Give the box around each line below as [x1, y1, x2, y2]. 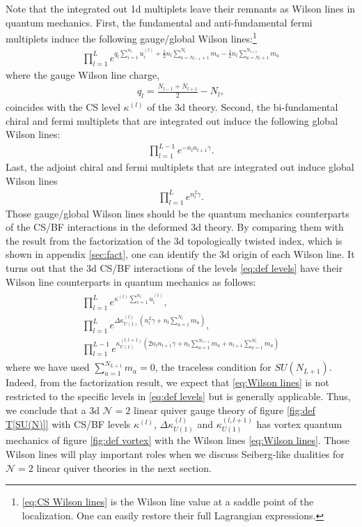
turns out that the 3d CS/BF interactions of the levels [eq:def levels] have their [6, 260, 343, 275]
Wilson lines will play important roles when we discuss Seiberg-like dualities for [6, 447, 345, 461]
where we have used [6, 360, 90, 374]
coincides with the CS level [6, 99, 120, 114]
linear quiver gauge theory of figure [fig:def [134, 402, 315, 417]
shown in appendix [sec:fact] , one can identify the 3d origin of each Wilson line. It [6, 247, 355, 261]
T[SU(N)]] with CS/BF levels [6, 417, 131, 431]
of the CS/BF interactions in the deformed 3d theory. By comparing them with [6, 220, 344, 234]
